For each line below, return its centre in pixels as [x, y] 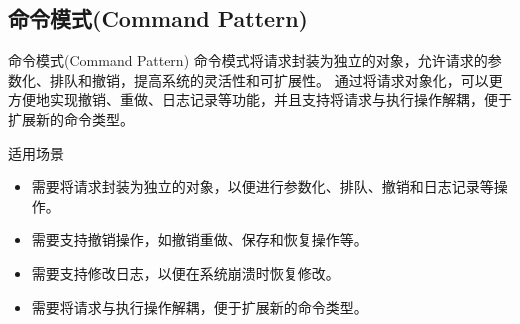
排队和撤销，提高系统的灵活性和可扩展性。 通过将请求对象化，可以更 [276, 79]
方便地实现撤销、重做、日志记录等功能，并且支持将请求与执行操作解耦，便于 [260, 99]
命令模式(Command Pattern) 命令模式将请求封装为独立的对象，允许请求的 [248, 60]
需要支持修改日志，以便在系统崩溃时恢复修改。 [185, 272]
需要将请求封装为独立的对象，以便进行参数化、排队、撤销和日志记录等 [262, 186]
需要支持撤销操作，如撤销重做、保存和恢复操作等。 [199, 239]
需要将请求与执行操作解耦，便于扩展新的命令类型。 [199, 306]
